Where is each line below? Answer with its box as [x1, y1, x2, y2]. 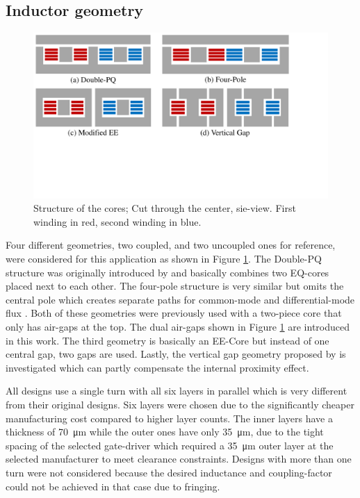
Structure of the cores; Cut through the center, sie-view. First [33, 201, 296, 215]
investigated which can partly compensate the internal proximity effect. [6, 360, 309, 374]
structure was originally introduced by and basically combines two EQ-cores [6, 265, 329, 279]
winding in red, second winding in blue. [33, 214, 202, 229]
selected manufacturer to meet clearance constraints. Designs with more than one [6, 451, 352, 466]
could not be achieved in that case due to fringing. [6, 479, 220, 493]
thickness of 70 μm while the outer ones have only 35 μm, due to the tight [6, 424, 324, 439]
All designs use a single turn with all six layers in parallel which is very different [6, 383, 347, 398]
